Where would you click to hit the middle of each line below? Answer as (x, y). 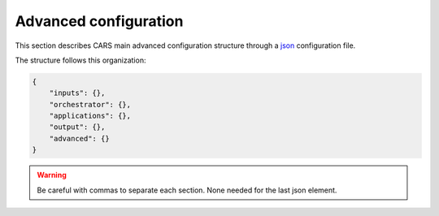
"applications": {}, (90, 116)
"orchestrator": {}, (90, 104)
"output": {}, (77, 127)
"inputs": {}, (77, 93)
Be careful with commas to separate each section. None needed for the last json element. (187, 190)
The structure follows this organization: (80, 60)
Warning (52, 175)
